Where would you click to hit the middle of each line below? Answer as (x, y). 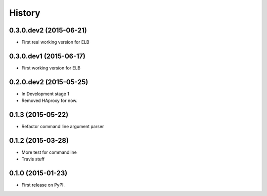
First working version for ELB (51, 68)
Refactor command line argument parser (63, 127)
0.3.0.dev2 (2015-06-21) (48, 30)
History (25, 13)
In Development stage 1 (45, 94)
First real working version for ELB (55, 42)
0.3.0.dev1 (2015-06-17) (47, 56)
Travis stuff (33, 159)
